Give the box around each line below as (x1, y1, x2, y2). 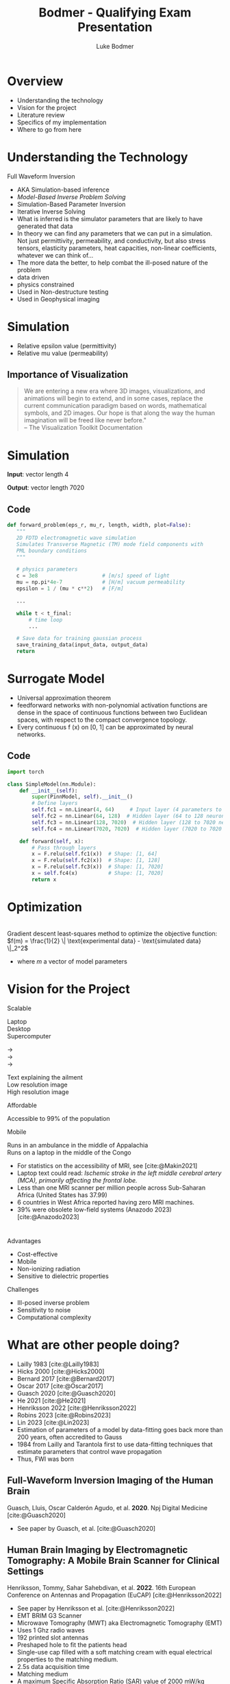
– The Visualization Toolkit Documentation (23, 424, 143, 432)
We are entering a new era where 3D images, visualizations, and (23, 387, 205, 396)
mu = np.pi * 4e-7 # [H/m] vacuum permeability (16, 579, 186, 586)
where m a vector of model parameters (16, 957, 128, 966)
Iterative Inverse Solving (16, 207, 86, 216)
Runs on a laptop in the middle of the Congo (7, 1148, 131, 1157)
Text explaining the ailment (7, 1073, 84, 1081)
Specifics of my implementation (16, 118, 107, 126)
